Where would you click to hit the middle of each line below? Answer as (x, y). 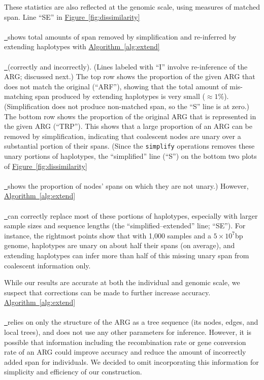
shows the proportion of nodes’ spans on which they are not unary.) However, (128, 185)
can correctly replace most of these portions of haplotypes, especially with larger (133, 215)
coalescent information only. (47, 265)
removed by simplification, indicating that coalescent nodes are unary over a (123, 136)
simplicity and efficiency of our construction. (73, 372)
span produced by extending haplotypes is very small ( (120, 96)
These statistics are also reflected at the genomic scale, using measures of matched (132, 7)
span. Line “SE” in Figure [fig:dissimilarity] (72, 16)
